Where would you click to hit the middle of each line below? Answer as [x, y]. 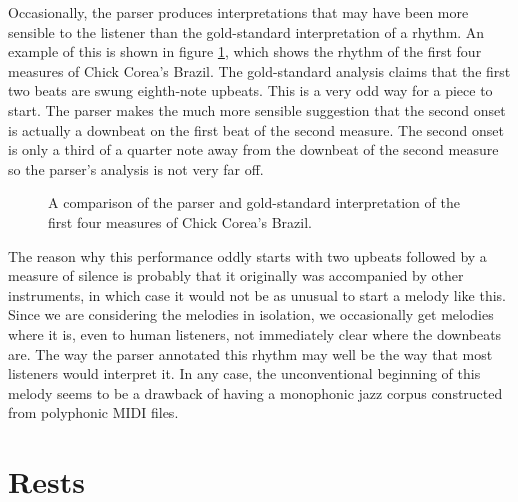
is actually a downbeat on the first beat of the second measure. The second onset [256, 129]
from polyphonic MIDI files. [93, 412]
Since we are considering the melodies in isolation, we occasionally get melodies [251, 314]
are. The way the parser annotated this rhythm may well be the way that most [250, 353]
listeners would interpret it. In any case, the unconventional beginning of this [244, 373]
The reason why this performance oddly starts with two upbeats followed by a [247, 255]
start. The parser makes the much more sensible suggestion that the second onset [257, 109]
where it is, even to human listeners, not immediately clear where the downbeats [255, 333]
